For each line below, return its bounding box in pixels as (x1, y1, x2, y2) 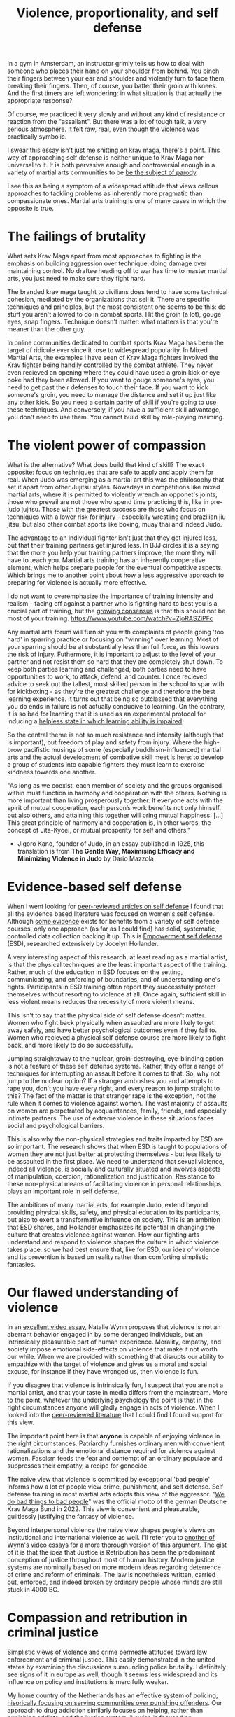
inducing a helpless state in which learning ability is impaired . (7, 717, 184, 725)
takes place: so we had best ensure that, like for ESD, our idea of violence (7, 1245, 220, 1253)
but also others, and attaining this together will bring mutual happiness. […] (7, 811, 224, 820)
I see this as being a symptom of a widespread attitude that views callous (7, 182, 219, 190)
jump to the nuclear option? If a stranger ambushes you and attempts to (7, 1077, 214, 1085)
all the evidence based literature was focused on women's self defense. (7, 910, 215, 918)
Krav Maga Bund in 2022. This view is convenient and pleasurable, (7, 1504, 200, 1513)
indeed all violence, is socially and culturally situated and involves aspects (7, 1165, 221, 1173)
